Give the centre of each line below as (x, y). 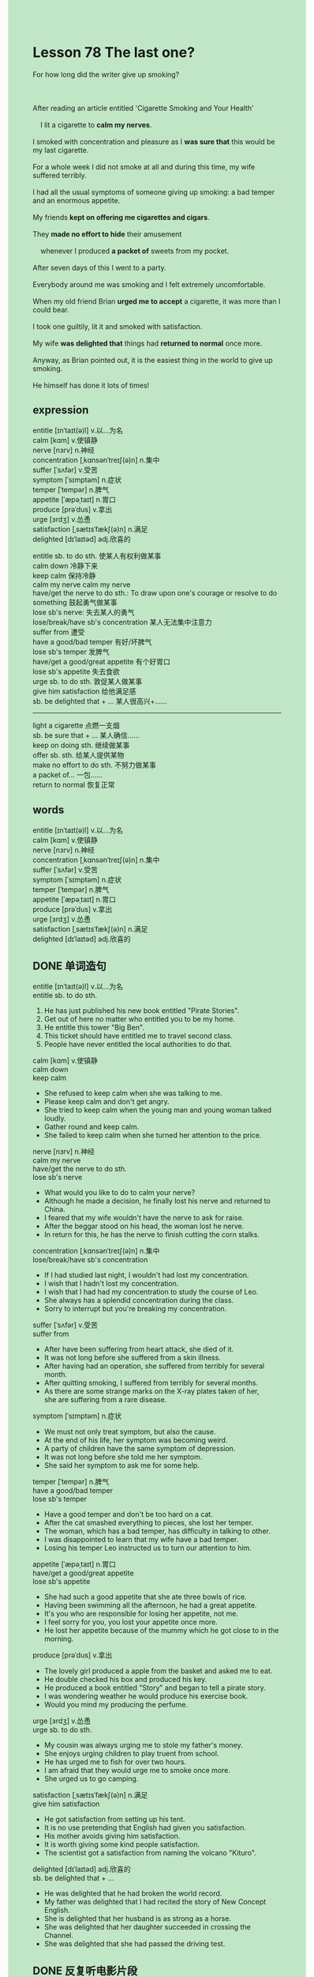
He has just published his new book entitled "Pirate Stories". (142, 1011)
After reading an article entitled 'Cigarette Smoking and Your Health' (144, 108)
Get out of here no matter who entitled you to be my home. (140, 1019)
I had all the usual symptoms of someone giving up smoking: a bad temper (154, 192)
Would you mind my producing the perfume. (116, 1705)
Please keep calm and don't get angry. (107, 1102)
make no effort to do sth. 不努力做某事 (95, 765)
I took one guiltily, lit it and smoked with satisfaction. (118, 326)
